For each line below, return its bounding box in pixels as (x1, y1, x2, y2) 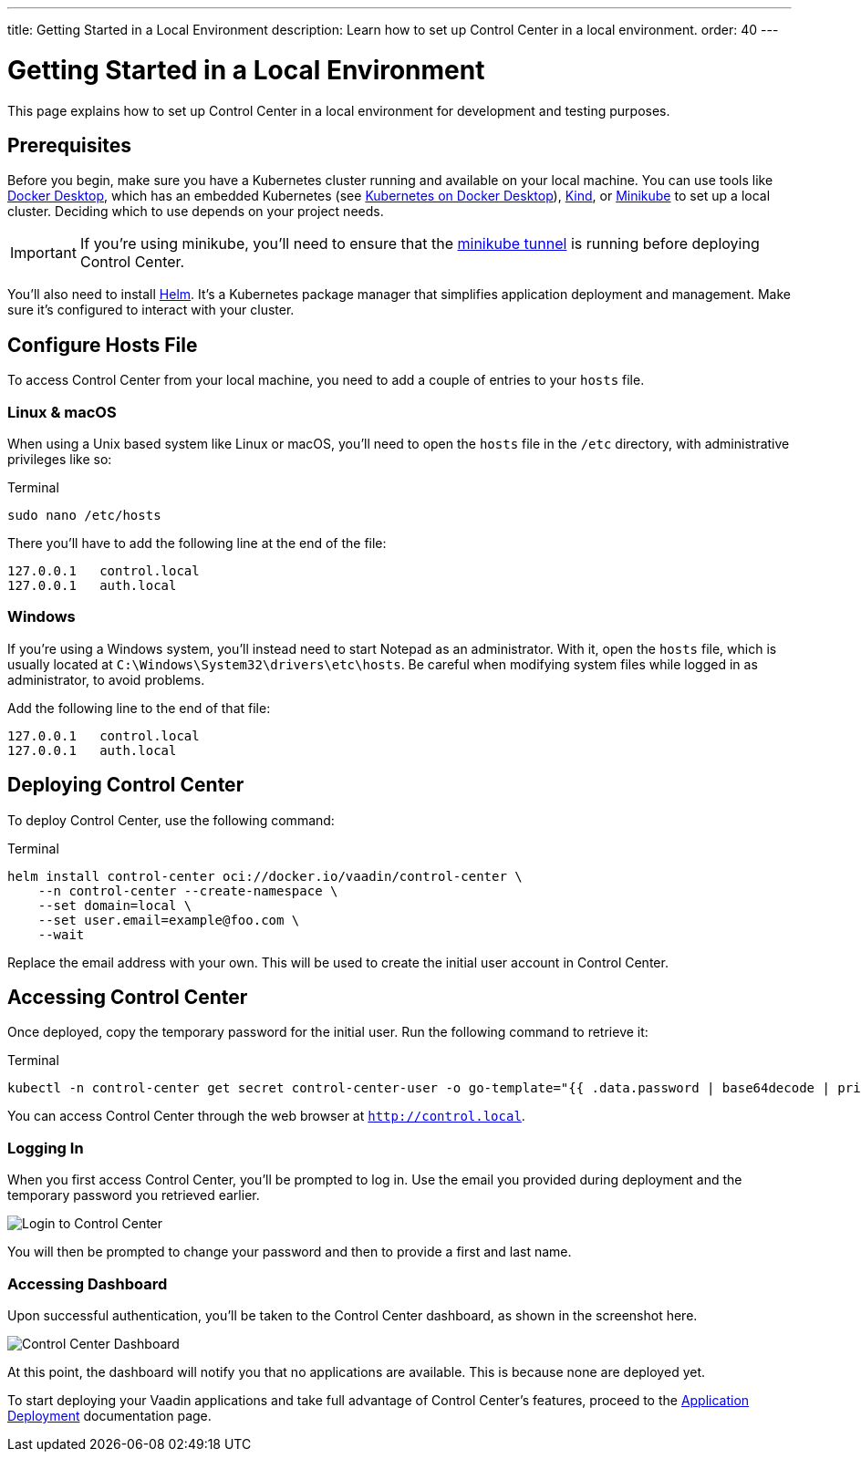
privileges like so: (7, 450, 112, 467)
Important (10, 243, 77, 263)
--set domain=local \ (37, 897, 192, 913)
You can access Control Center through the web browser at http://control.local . (7, 1108, 525, 1124)
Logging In (7, 1138, 84, 1157)
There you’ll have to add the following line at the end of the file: (7, 534, 387, 551)
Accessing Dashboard (7, 1274, 168, 1293)
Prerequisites (7, 133, 131, 157)
